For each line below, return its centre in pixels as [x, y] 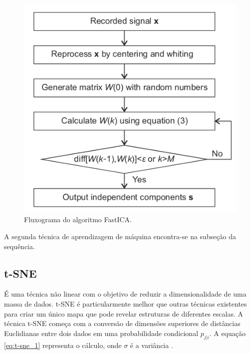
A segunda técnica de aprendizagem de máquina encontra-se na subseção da [120, 236]
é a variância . [151, 345]
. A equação [228, 333]
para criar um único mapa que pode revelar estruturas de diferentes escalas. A [124, 313]
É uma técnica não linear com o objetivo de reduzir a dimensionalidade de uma [125, 294]
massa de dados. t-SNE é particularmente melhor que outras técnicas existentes [125, 304]
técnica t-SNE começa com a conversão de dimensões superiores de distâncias [122, 323]
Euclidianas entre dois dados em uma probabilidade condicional [101, 333]
